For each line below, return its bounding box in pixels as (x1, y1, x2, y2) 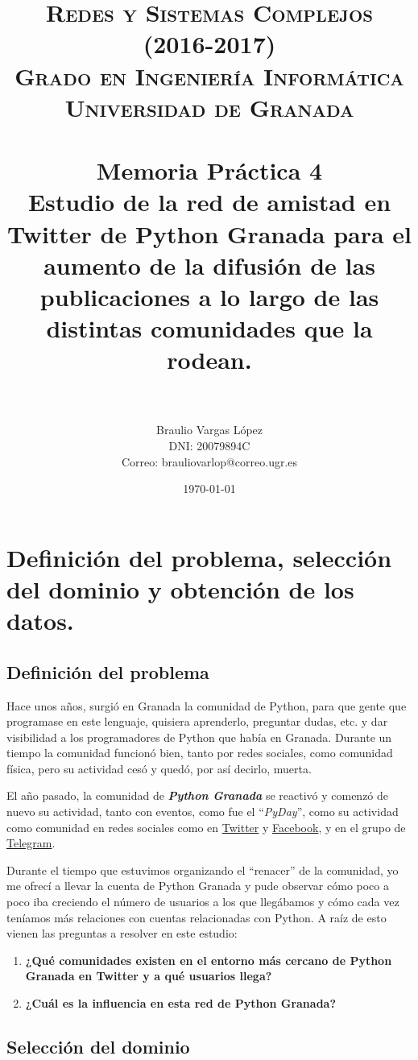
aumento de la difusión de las (43, 248, 375, 281)
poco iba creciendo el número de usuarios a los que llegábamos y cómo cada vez (6, 893, 399, 910)
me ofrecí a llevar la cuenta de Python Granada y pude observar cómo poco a (6, 877, 389, 894)
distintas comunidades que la (46, 312, 373, 345)
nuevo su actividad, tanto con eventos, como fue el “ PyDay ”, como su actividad (6, 803, 399, 820)
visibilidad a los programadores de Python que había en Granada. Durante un (6, 728, 392, 745)
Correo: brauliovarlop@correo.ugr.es (121, 453, 298, 470)
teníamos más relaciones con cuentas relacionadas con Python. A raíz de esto (6, 909, 387, 925)
